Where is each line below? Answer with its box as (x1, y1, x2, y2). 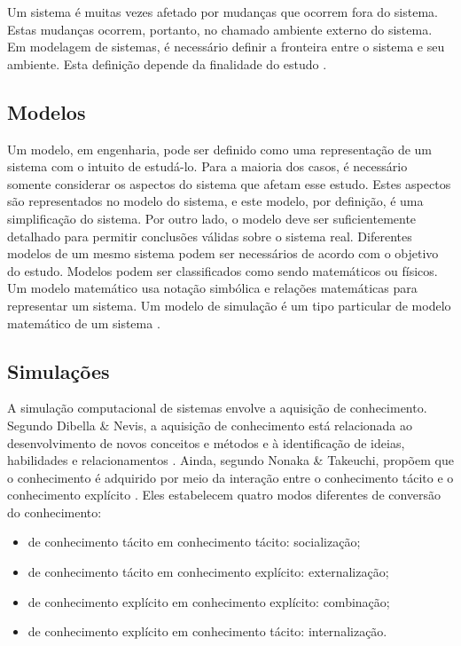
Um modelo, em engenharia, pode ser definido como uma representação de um (7, 139, 432, 158)
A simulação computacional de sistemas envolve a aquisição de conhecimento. (7, 398, 427, 417)
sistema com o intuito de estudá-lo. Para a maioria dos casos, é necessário (7, 157, 408, 176)
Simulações (7, 357, 110, 384)
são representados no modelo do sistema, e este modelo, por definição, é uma (7, 192, 424, 210)
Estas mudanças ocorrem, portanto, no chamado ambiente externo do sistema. (7, 20, 433, 38)
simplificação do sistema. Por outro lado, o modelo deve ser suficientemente (7, 209, 417, 227)
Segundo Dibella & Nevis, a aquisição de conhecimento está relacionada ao (7, 415, 413, 434)
